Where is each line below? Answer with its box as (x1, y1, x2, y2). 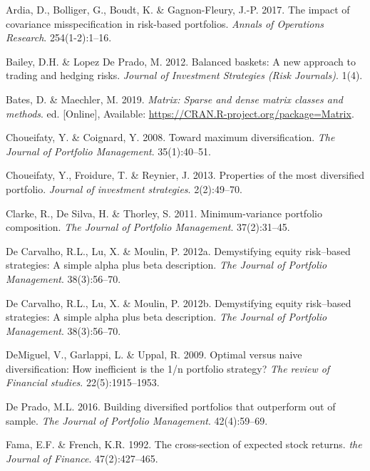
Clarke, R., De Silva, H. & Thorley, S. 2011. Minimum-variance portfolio (6, 205, 322, 220)
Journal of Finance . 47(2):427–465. (6, 450, 158, 465)
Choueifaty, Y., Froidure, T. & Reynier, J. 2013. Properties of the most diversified (6, 167, 364, 182)
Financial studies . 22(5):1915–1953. (6, 375, 160, 390)
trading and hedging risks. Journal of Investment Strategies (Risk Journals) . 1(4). (6, 68, 363, 83)
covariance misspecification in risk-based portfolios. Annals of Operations (6, 16, 324, 31)
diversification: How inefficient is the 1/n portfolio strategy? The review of (6, 361, 330, 376)
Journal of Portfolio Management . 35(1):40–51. (6, 143, 211, 158)
